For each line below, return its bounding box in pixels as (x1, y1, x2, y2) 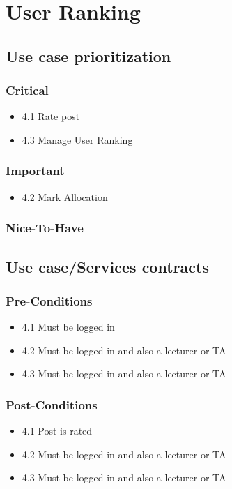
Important (6, 162, 65, 179)
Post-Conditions (6, 396, 98, 413)
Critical (6, 82, 49, 99)
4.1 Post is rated (22, 423, 93, 438)
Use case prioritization (6, 45, 171, 66)
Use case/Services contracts (6, 255, 209, 277)
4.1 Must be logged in (22, 319, 115, 334)
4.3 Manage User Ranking (22, 132, 133, 146)
